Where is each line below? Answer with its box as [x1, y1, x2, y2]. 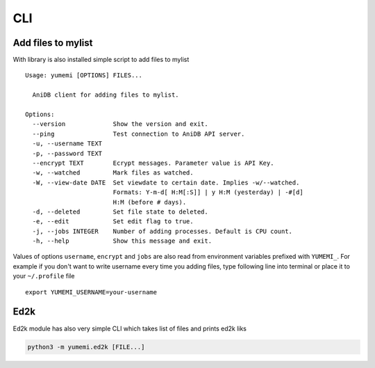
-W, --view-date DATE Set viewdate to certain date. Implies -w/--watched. [32, 178, 300, 186]
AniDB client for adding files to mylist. [32, 91, 180, 99]
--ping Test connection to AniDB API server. [32, 129, 245, 138]
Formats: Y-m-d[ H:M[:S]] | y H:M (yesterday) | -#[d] [112, 189, 303, 196]
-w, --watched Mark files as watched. [32, 169, 194, 177]
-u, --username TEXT [32, 140, 103, 147]
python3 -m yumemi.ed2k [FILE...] [27, 343, 145, 351]
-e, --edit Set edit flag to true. [32, 218, 194, 225]
